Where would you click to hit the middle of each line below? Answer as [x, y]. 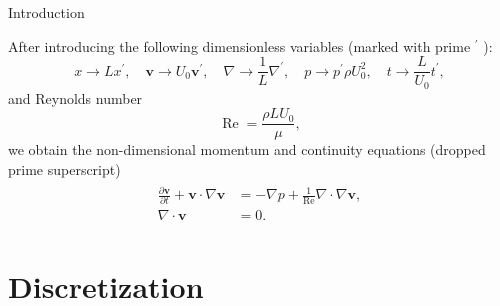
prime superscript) [64, 168]
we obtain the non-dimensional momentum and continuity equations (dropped [247, 149]
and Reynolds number [75, 97]
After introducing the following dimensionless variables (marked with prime [239, 45]
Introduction [46, 12]
